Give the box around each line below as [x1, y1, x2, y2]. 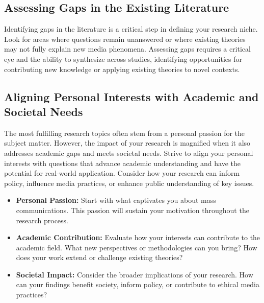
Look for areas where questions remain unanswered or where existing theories [4, 33, 246, 44]
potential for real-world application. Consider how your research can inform [4, 168, 240, 178]
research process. [16, 215, 69, 225]
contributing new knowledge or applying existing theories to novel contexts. [4, 63, 240, 74]
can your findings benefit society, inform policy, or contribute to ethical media [16, 279, 259, 290]
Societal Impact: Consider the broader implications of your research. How [16, 269, 253, 279]
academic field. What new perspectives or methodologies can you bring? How [16, 242, 257, 252]
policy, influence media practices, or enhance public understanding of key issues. [4, 177, 254, 188]
